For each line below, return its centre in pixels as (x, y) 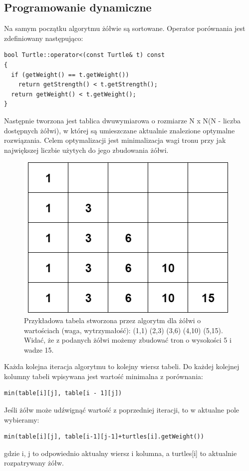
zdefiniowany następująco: (44, 38)
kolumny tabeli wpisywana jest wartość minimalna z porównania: (104, 376)
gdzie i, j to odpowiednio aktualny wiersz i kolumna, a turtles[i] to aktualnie (121, 453)
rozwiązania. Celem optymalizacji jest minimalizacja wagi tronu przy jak (115, 140)
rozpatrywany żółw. (34, 463)
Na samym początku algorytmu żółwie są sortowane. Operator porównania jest (125, 28)
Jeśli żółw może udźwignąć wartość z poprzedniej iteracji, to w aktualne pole (122, 410)
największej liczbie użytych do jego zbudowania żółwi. (86, 150)
